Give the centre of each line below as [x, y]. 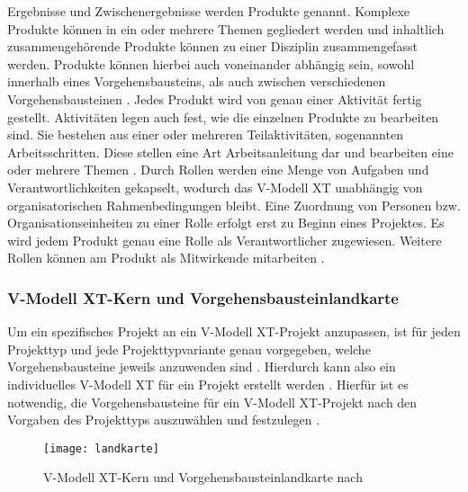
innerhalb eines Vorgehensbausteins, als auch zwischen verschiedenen [197, 81]
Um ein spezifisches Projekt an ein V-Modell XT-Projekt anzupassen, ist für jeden [234, 331]
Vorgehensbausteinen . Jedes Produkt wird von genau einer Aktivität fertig [215, 98]
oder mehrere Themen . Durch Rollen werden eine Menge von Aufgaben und [218, 170]
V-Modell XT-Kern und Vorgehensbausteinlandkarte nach [203, 477]
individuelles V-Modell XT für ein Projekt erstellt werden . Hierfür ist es [208, 384]
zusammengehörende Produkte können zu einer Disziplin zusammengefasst [212, 46]
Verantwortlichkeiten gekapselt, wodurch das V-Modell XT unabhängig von [215, 187]
